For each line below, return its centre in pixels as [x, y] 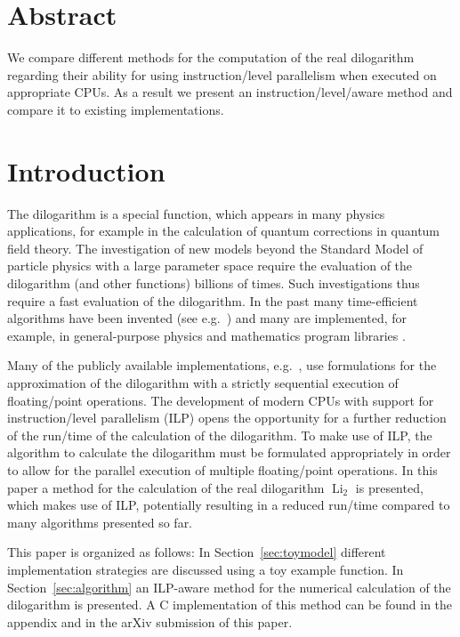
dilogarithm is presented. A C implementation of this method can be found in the [230, 605]
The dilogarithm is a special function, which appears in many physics [196, 213]
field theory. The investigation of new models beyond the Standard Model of [215, 248]
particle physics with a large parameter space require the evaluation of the [210, 266]
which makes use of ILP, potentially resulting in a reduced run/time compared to [229, 505]
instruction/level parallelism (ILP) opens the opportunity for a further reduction [227, 418]
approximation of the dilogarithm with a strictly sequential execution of [203, 382]
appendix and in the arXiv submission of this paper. [150, 621]
